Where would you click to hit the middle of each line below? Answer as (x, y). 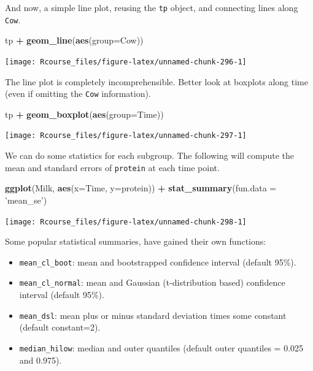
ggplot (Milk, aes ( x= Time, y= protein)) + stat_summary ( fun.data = (141, 188)
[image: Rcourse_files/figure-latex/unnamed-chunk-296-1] (126, 62)
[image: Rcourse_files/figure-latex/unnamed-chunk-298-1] (126, 222)
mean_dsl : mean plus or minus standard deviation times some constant (153, 315)
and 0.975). (41, 360)
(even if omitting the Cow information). (78, 94)
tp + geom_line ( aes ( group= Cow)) (74, 40)
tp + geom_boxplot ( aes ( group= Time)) (84, 114)
